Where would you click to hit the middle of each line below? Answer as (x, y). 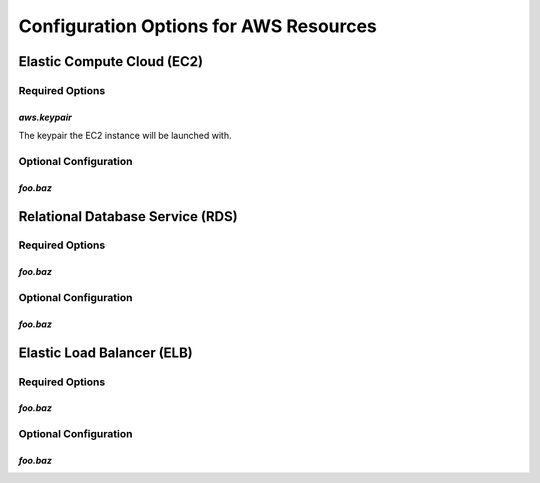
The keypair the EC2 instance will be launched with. (125, 136)
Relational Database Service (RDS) (128, 216)
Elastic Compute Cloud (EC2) (111, 61)
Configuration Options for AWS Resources (197, 26)
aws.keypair (45, 117)
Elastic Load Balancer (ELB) (106, 352)
